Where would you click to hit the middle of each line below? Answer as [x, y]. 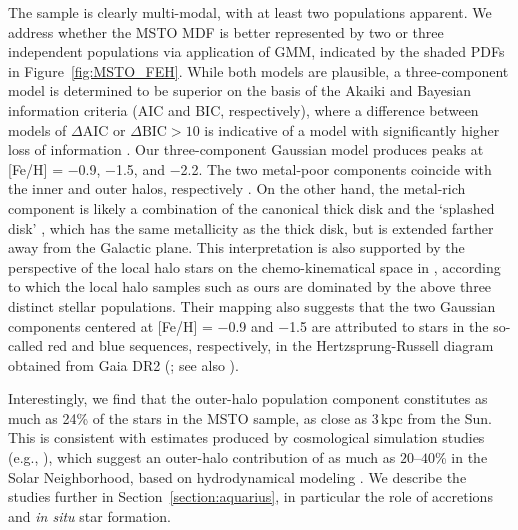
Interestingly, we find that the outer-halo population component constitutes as [248, 398]
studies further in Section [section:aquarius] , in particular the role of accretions [250, 496]
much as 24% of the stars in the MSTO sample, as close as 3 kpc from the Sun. [250, 417]
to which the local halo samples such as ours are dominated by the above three [250, 286]
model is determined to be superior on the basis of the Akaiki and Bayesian [240, 90]
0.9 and [251, 325]
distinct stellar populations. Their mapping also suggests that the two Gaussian [252, 305]
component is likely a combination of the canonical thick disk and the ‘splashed [251, 207]
